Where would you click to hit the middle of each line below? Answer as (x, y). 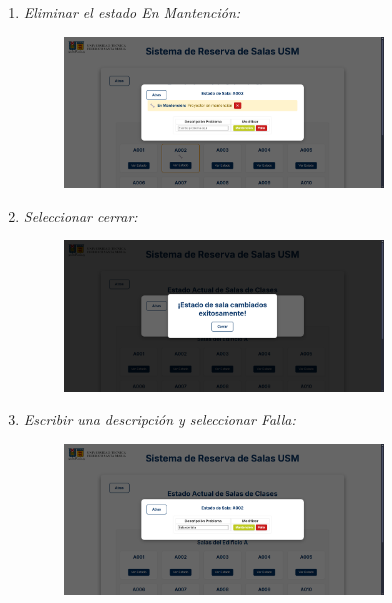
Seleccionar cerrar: (80, 215)
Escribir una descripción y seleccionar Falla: (159, 419)
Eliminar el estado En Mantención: (132, 12)
